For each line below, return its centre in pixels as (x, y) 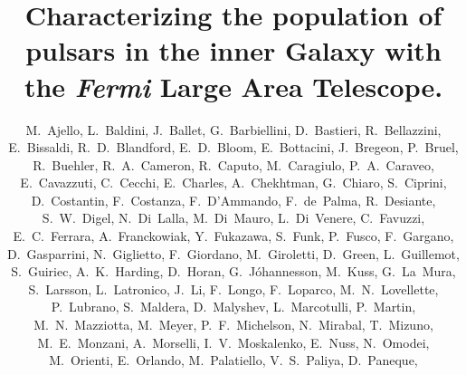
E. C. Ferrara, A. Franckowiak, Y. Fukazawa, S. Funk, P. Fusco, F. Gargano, (233, 236)
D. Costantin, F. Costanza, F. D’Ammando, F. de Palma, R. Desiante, (233, 200)
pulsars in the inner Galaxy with (233, 50)
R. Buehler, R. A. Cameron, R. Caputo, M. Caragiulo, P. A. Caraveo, (233, 164)
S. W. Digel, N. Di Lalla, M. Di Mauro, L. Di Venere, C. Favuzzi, (233, 218)
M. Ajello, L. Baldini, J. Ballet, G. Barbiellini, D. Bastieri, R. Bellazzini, (233, 129)
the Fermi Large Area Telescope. (233, 86)
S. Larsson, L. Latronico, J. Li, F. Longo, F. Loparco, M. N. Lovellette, (233, 288)
